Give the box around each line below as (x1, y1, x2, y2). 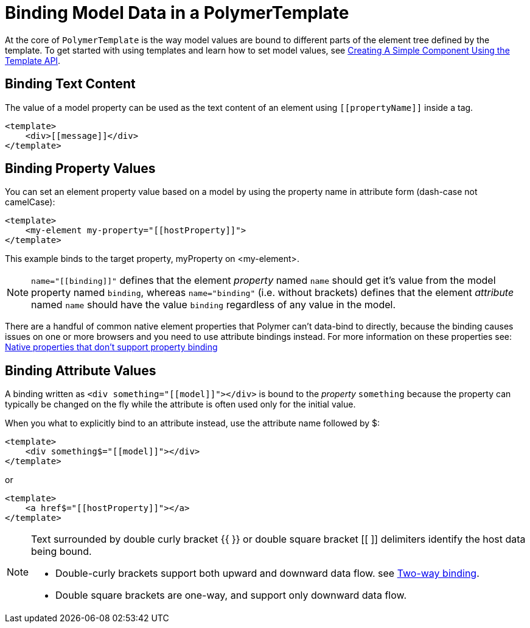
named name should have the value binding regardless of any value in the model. (31, 298, 396, 311)
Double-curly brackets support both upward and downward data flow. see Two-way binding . (55, 567, 479, 580)
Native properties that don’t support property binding (5, 342, 218, 353)
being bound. (31, 545, 92, 558)
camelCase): (5, 197, 55, 208)
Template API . (5, 55, 61, 66)
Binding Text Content (5, 76, 136, 92)
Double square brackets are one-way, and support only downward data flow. (55, 589, 407, 602)
